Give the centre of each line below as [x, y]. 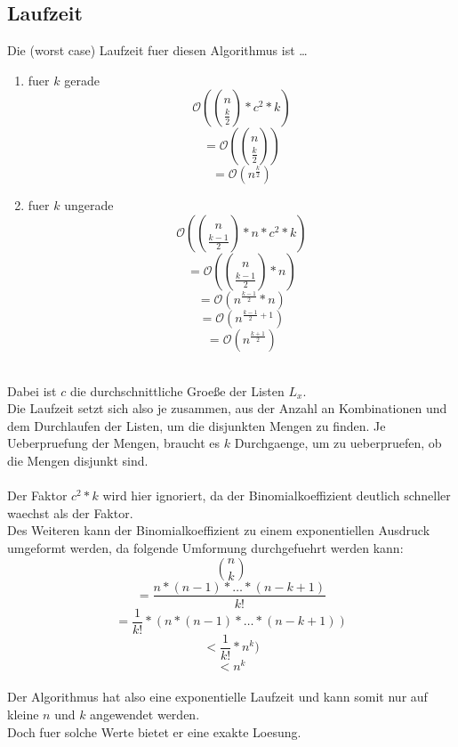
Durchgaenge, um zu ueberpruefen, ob [338, 443]
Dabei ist [32, 390]
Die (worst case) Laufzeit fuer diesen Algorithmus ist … [157, 50]
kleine [23, 714]
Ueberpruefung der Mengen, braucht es [114, 443]
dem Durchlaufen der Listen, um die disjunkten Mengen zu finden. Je [197, 425]
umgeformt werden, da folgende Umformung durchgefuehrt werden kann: [205, 547]
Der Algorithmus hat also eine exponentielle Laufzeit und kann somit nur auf [217, 697]
